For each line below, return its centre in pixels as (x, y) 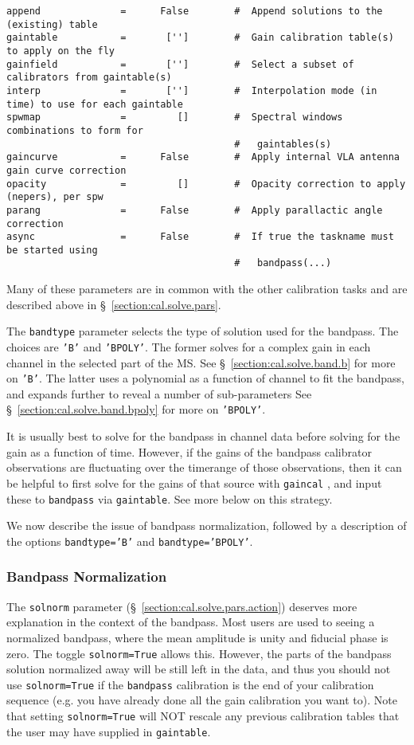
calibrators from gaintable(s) (89, 78)
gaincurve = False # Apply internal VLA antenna (203, 157)
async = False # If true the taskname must (200, 237)
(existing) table (52, 24)
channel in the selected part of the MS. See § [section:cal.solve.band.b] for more (201, 362)
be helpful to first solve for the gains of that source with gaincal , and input (194, 482)
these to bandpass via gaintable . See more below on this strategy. (170, 498)
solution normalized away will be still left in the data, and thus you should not (199, 669)
